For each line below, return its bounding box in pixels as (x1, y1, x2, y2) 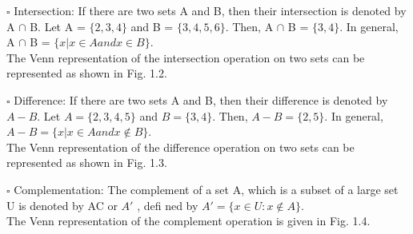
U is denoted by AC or (6, 196, 118, 213)
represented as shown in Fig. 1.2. (6, 65, 167, 81)
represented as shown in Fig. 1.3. (6, 154, 167, 171)
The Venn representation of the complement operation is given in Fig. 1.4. (6, 212, 371, 229)
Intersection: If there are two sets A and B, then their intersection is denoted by (14, 2, 407, 18)
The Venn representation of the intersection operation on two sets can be (6, 49, 365, 65)
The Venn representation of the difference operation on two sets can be (6, 138, 355, 155)
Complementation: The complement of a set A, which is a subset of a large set (14, 180, 399, 197)
